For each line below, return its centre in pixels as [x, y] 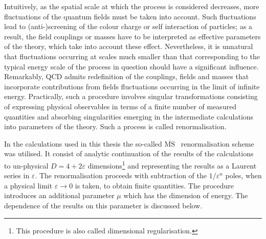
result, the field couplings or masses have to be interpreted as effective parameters [132, 36]
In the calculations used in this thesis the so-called [83, 143]
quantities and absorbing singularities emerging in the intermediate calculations [129, 116]
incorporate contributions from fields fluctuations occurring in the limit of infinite [132, 86]
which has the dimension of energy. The [186, 195]
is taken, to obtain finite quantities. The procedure [154, 185]
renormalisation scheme [217, 143]
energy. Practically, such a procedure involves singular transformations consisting [131, 96]
